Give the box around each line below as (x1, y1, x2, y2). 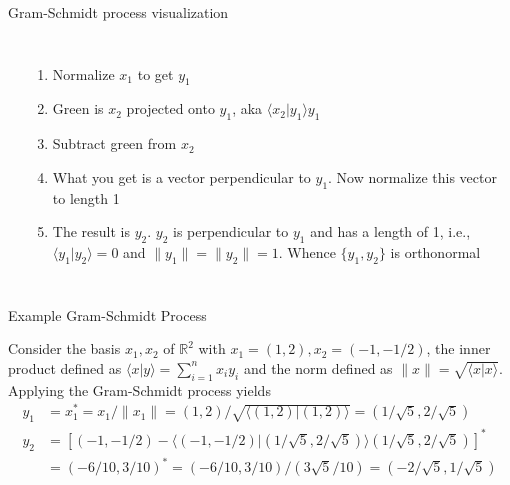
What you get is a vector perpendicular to (52, 166, 311, 187)
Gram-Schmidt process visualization (8, 2, 229, 22)
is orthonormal (390, 241, 481, 262)
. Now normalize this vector (328, 166, 497, 187)
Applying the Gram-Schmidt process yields (8, 379, 271, 400)
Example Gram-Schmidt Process (8, 304, 207, 325)
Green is (52, 98, 104, 119)
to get (137, 63, 174, 84)
